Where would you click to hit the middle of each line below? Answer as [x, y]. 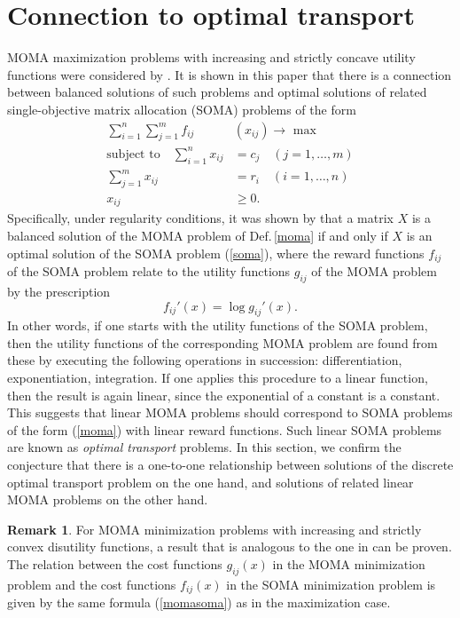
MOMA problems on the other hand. [108, 499]
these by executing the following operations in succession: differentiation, [205, 360]
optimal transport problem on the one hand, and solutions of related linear [211, 482]
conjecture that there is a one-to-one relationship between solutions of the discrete [230, 465]
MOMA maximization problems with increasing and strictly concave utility [211, 57]
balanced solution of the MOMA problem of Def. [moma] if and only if [198, 236]
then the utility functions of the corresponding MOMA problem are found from [222, 342]
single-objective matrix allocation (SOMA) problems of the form [182, 109]
